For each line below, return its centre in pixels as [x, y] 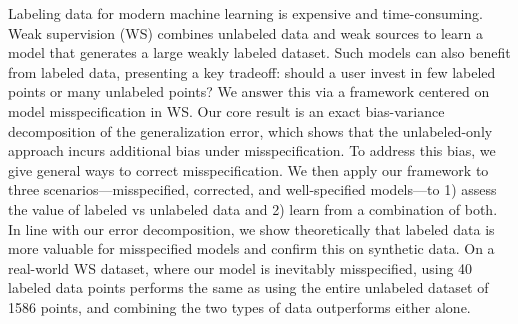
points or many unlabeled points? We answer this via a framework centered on [249, 91]
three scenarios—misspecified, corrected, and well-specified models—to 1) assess [252, 189]
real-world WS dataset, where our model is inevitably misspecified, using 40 [240, 267]
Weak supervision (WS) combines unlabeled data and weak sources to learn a [245, 32]
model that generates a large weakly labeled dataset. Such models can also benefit [259, 52]
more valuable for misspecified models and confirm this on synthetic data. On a [251, 248]
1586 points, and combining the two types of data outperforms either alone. [239, 306]
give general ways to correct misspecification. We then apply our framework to [248, 169]
